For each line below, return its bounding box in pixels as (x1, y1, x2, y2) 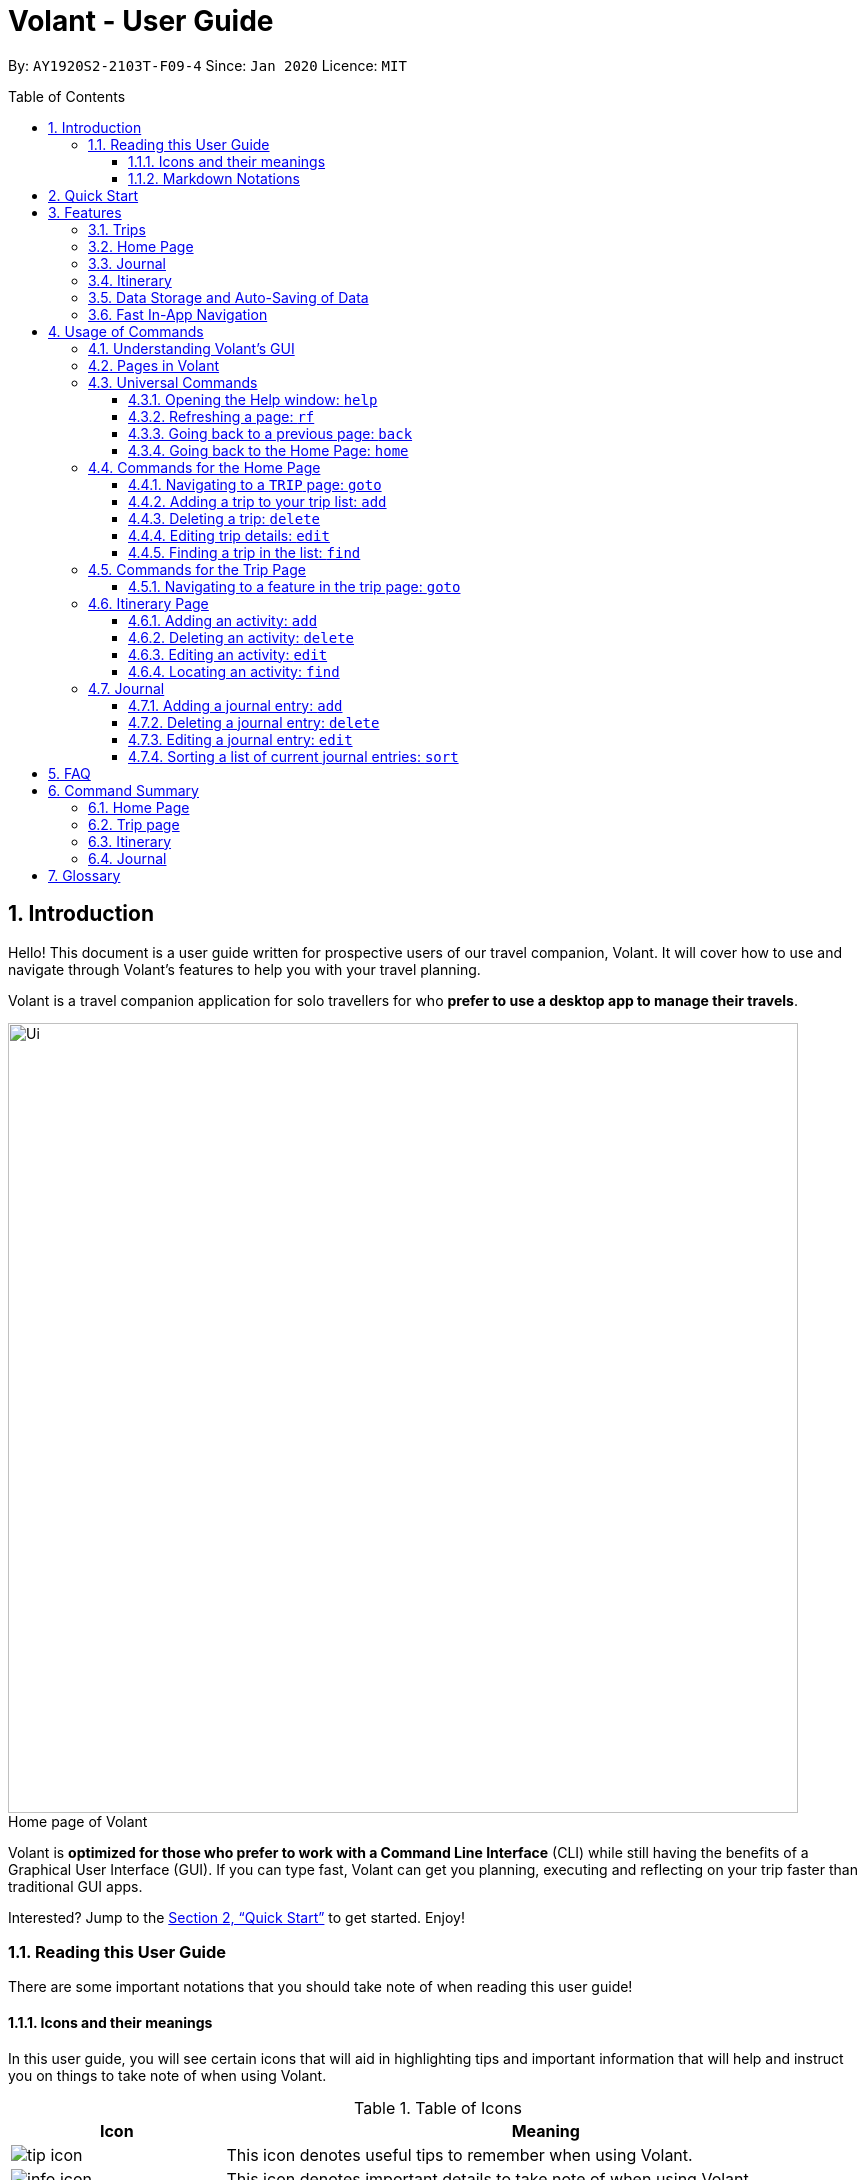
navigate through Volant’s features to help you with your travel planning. (8, 960, 481, 978)
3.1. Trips (88, 220, 146, 238)
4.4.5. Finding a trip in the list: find (128, 543, 361, 561)
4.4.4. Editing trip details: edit (128, 526, 330, 544)
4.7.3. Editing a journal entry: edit (128, 730, 353, 748)
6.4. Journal (88, 849, 167, 867)
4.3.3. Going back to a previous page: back (128, 424, 413, 442)
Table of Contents (8, 87, 126, 105)
